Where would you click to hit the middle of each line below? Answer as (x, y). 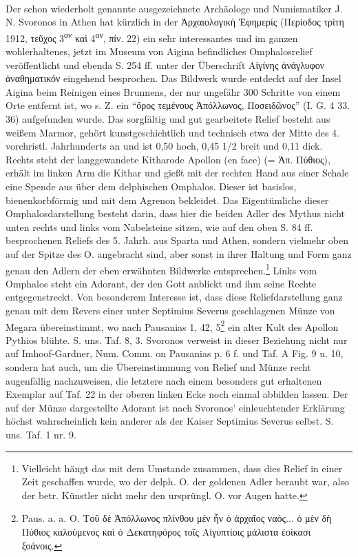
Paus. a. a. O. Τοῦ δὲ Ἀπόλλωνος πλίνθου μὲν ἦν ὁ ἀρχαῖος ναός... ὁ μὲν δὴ (177, 518)
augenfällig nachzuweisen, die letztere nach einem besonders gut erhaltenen (164, 380)
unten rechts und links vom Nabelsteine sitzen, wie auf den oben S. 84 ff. (159, 226)
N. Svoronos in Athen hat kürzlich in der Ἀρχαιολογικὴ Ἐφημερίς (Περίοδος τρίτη (175, 22)
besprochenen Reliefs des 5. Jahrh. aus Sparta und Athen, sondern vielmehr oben (177, 240)
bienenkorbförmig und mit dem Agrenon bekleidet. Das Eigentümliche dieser (167, 200)
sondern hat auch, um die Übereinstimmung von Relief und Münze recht (158, 367)
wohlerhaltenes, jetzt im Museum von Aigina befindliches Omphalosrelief (159, 51)
